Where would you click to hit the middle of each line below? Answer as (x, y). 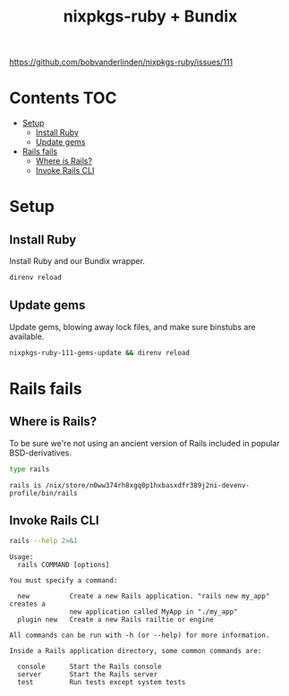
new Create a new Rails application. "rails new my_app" (144, 597)
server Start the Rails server (88, 675)
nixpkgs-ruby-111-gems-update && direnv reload (100, 352)
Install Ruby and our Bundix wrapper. (77, 261)
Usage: (21, 557)
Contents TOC (63, 98)
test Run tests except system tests (102, 683)
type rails (30, 469)
